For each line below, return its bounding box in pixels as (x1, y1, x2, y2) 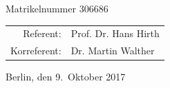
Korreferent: (10, 43, 62, 58)
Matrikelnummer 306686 (6, 1, 108, 15)
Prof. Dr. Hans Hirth (70, 26, 160, 41)
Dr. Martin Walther (70, 43, 155, 58)
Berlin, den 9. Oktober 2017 (6, 69, 126, 84)
